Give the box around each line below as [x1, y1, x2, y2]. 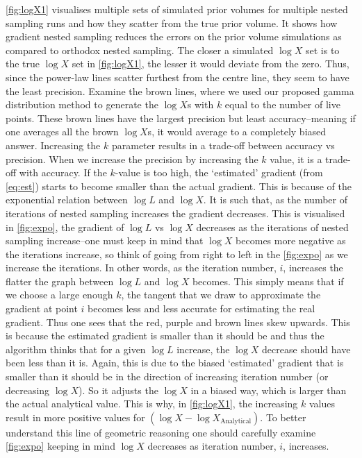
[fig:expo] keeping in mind [6, 439, 115, 453]
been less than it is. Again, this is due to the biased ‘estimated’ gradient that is [6, 355, 344, 370]
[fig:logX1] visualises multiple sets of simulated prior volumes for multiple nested [6, 2, 348, 16]
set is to [305, 42, 340, 57]
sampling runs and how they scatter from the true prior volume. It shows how [6, 15, 338, 30]
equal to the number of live [224, 97, 340, 112]
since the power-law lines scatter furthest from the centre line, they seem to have [6, 69, 349, 84]
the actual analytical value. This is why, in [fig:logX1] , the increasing [6, 396, 298, 411]
